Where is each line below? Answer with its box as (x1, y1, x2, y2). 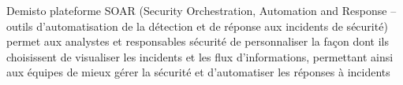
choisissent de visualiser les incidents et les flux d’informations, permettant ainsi (6, 48, 394, 65)
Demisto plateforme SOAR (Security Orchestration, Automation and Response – (6, 2, 397, 18)
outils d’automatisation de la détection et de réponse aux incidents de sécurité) (6, 17, 388, 34)
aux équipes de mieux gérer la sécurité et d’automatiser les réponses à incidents (6, 64, 390, 80)
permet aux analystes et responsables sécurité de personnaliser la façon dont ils (6, 33, 390, 50)
